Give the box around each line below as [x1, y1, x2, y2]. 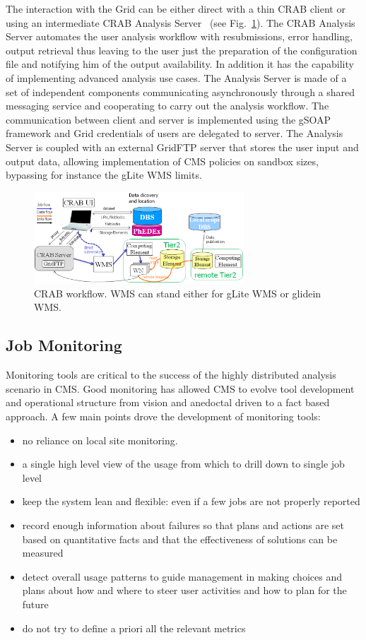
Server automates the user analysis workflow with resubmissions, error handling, [6, 29, 353, 44]
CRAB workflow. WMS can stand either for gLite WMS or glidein [34, 285, 321, 300]
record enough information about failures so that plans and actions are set [22, 518, 345, 532]
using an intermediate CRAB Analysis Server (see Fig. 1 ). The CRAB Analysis [6, 15, 355, 30]
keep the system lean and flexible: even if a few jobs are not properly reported [22, 494, 360, 509]
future [22, 596, 49, 611]
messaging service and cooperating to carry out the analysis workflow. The [6, 98, 329, 113]
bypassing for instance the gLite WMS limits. [6, 167, 202, 182]
